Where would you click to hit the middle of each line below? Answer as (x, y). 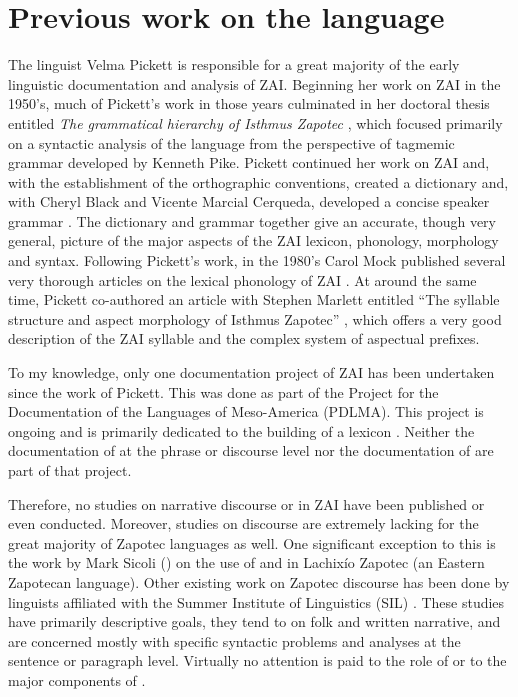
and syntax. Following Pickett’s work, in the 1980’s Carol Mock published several (257, 260)
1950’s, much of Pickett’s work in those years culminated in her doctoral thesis (249, 103)
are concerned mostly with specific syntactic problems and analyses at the (234, 640)
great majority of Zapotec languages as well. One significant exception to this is (252, 542)
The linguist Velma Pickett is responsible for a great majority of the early (234, 64)
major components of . (77, 679)
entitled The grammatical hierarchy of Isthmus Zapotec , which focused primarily (255, 122)
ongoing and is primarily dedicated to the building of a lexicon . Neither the (241, 430)
